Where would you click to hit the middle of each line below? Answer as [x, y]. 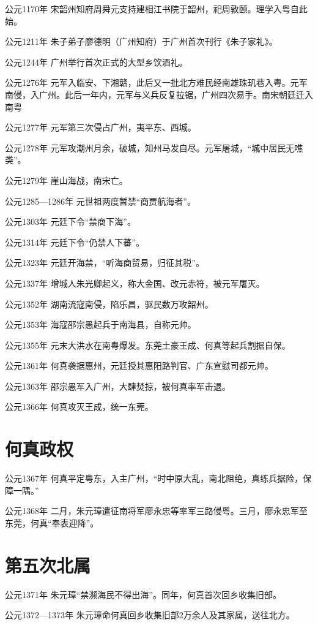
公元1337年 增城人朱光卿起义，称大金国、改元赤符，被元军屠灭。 [135, 283]
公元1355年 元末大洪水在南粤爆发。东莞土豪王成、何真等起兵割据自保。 [148, 345]
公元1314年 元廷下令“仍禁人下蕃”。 [75, 242]
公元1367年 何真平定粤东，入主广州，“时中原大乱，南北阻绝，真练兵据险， [154, 478]
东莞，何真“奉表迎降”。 [52, 522]
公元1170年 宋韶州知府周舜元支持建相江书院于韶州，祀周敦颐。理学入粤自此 [156, 9]
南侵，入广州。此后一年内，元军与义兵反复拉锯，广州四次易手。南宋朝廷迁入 [159, 94]
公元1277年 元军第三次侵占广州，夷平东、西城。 [101, 127]
